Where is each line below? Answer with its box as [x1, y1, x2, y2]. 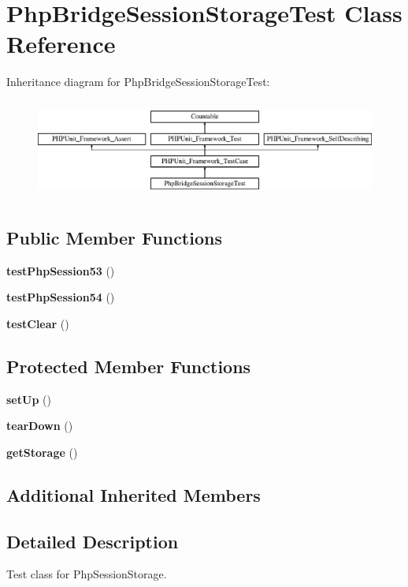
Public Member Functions [6, 225, 222, 249]
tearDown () [6, 417, 73, 434]
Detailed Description [6, 529, 179, 553]
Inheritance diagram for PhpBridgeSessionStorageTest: [6, 73, 270, 90]
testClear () [6, 315, 69, 331]
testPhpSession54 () [6, 289, 115, 305]
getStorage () [6, 443, 78, 460]
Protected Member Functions [6, 353, 251, 378]
